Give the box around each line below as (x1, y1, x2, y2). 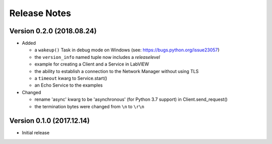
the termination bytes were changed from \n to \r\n (34, 103, 145, 109)
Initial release (22, 130, 50, 136)
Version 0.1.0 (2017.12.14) (9, 116, 90, 125)
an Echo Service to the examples (34, 82, 103, 88)
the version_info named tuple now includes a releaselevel (34, 54, 160, 60)
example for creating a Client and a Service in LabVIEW (34, 61, 150, 67)
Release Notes (9, 8, 72, 19)
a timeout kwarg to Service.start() (34, 76, 108, 82)
